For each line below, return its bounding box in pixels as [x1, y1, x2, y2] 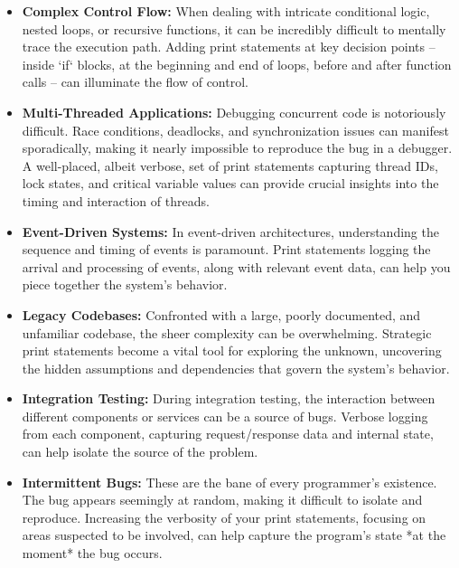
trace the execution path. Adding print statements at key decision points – [22, 37, 436, 56]
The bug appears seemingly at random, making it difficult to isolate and [22, 490, 423, 509]
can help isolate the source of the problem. [22, 442, 258, 461]
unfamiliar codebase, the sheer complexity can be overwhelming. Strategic [22, 323, 432, 342]
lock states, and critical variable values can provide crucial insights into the [22, 174, 439, 193]
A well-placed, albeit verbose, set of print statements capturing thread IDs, [22, 156, 438, 175]
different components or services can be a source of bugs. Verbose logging [22, 406, 428, 425]
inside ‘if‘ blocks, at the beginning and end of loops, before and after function [22, 54, 452, 73]
